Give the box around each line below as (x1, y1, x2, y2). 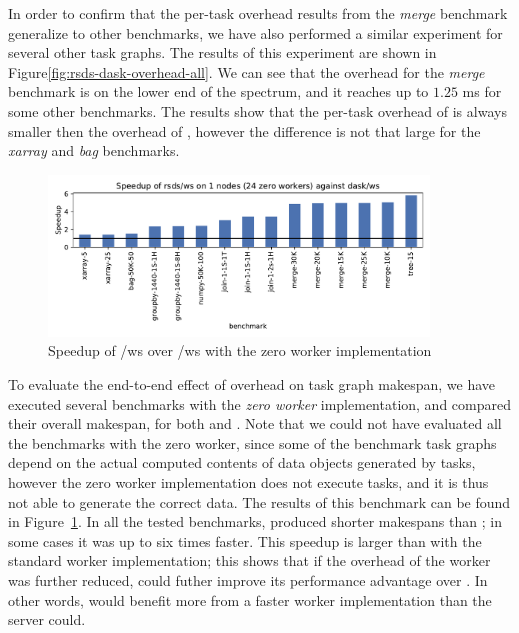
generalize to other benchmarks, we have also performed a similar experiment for (8, 22, 503, 43)
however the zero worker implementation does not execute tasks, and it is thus (8, 472, 489, 492)
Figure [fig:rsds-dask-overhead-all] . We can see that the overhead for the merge (8, 61, 485, 82)
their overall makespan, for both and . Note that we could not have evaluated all (8, 413, 502, 434)
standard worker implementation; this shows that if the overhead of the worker (8, 550, 491, 571)
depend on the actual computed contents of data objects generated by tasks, (8, 452, 476, 473)
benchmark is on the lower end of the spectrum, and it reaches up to (8, 81, 429, 102)
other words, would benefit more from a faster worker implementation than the (8, 589, 492, 610)
